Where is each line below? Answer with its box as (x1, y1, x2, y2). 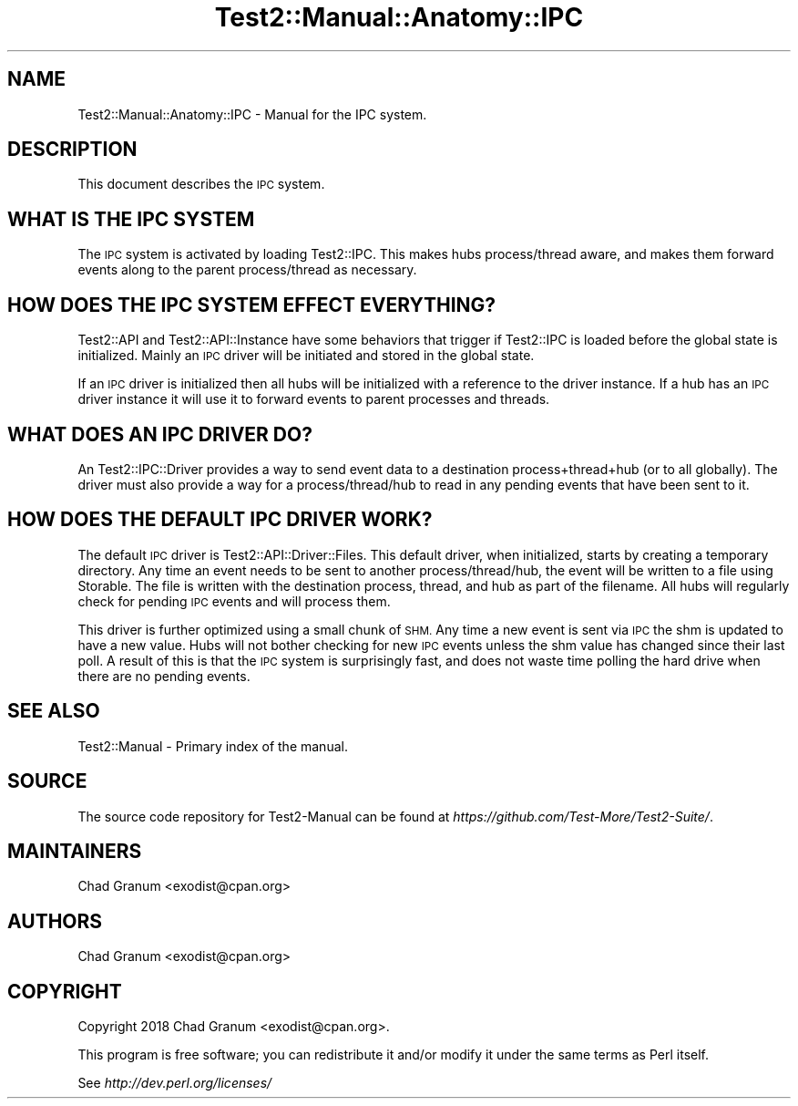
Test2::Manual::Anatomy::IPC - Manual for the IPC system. (77, 106, 427, 122)
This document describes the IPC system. (77, 176, 325, 192)
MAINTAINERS (7, 839, 142, 863)
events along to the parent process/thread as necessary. (77, 262, 417, 278)
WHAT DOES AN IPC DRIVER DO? (7, 422, 312, 446)
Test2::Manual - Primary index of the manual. (77, 738, 348, 754)
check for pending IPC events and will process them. (77, 593, 391, 609)
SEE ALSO (7, 699, 100, 723)
